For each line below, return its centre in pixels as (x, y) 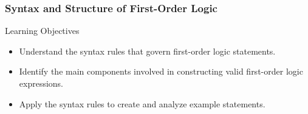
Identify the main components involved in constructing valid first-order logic (161, 71)
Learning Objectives (42, 31)
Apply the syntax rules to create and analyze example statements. (142, 103)
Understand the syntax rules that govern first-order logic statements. (147, 51)
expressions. (41, 83)
